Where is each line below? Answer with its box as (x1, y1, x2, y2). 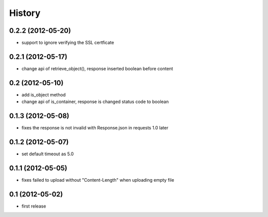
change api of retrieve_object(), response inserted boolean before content (21, 65, 173, 72)
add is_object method (21, 92, 66, 98)
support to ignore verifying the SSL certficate (21, 40, 114, 46)
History (9, 7, 41, 18)
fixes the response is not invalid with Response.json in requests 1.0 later (21, 125, 169, 131)
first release (21, 203, 47, 209)
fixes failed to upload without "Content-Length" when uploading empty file (21, 177, 175, 183)
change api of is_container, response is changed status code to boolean (21, 99, 169, 105)
